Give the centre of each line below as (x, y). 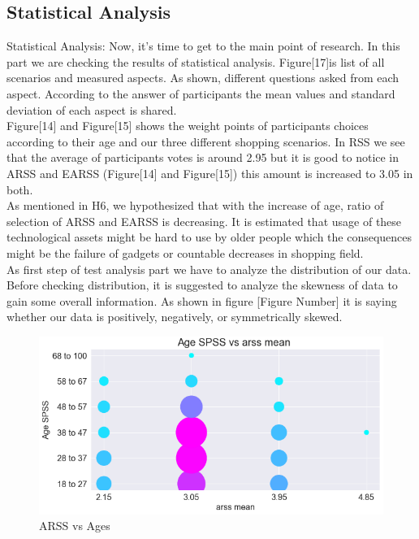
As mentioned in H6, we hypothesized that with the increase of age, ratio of (195, 205)
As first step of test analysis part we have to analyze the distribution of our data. (209, 269)
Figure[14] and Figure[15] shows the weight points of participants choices (188, 126)
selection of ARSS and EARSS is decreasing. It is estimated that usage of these (204, 221)
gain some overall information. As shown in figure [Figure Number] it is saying (202, 300)
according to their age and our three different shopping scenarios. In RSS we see (206, 141)
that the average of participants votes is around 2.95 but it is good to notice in (203, 157)
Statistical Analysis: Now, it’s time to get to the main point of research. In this (203, 46)
